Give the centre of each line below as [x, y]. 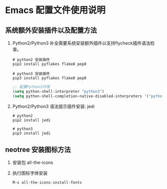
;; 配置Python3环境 [31, 87]
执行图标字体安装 [30, 173]
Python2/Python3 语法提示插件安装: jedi [53, 106]
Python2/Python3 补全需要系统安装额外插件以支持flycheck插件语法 [81, 43]
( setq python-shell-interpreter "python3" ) [58, 91]
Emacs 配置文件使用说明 [55, 10]
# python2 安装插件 [31, 60]
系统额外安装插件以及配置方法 [51, 30]
